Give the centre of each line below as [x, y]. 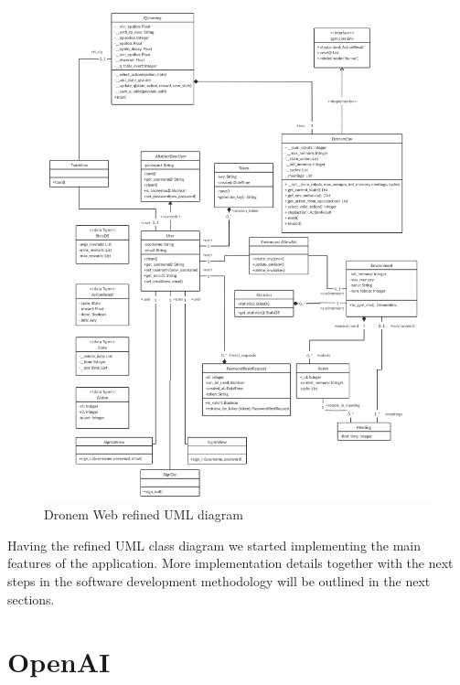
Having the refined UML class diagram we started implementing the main [214, 545]
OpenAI [59, 662]
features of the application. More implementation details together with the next [230, 563]
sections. [31, 599]
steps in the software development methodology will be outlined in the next [219, 581]
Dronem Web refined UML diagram [144, 514]
